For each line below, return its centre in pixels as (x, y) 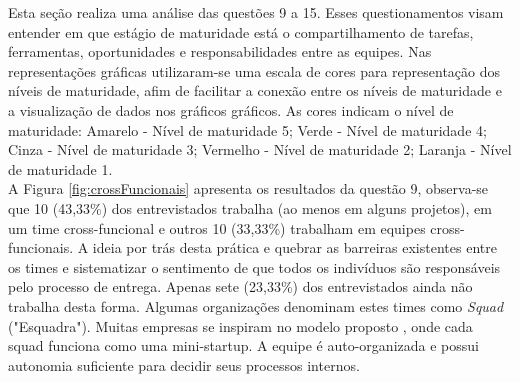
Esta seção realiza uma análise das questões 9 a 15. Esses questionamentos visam (256, 12)
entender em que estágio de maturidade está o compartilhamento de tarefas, (241, 31)
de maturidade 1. (60, 168)
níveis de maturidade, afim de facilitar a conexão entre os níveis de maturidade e (255, 90)
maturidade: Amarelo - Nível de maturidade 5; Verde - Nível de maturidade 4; (247, 129)
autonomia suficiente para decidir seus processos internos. (184, 364)
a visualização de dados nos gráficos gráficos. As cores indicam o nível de (231, 109)
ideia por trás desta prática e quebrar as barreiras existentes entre (294, 247)
